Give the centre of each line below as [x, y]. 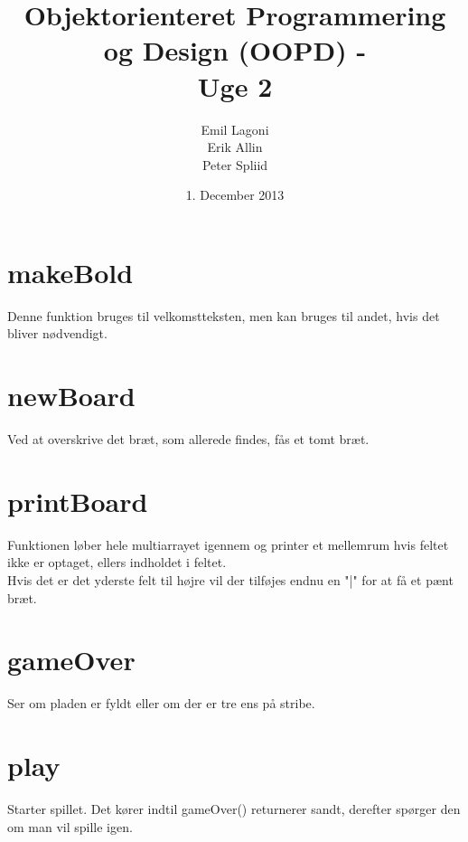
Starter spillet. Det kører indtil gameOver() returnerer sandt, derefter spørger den [234, 809]
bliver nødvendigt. [57, 333]
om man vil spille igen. [70, 826]
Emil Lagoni [235, 129]
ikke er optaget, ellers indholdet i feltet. [117, 562]
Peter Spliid [235, 164]
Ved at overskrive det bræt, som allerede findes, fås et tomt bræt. [188, 439]
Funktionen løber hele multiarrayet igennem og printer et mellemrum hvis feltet [228, 544]
